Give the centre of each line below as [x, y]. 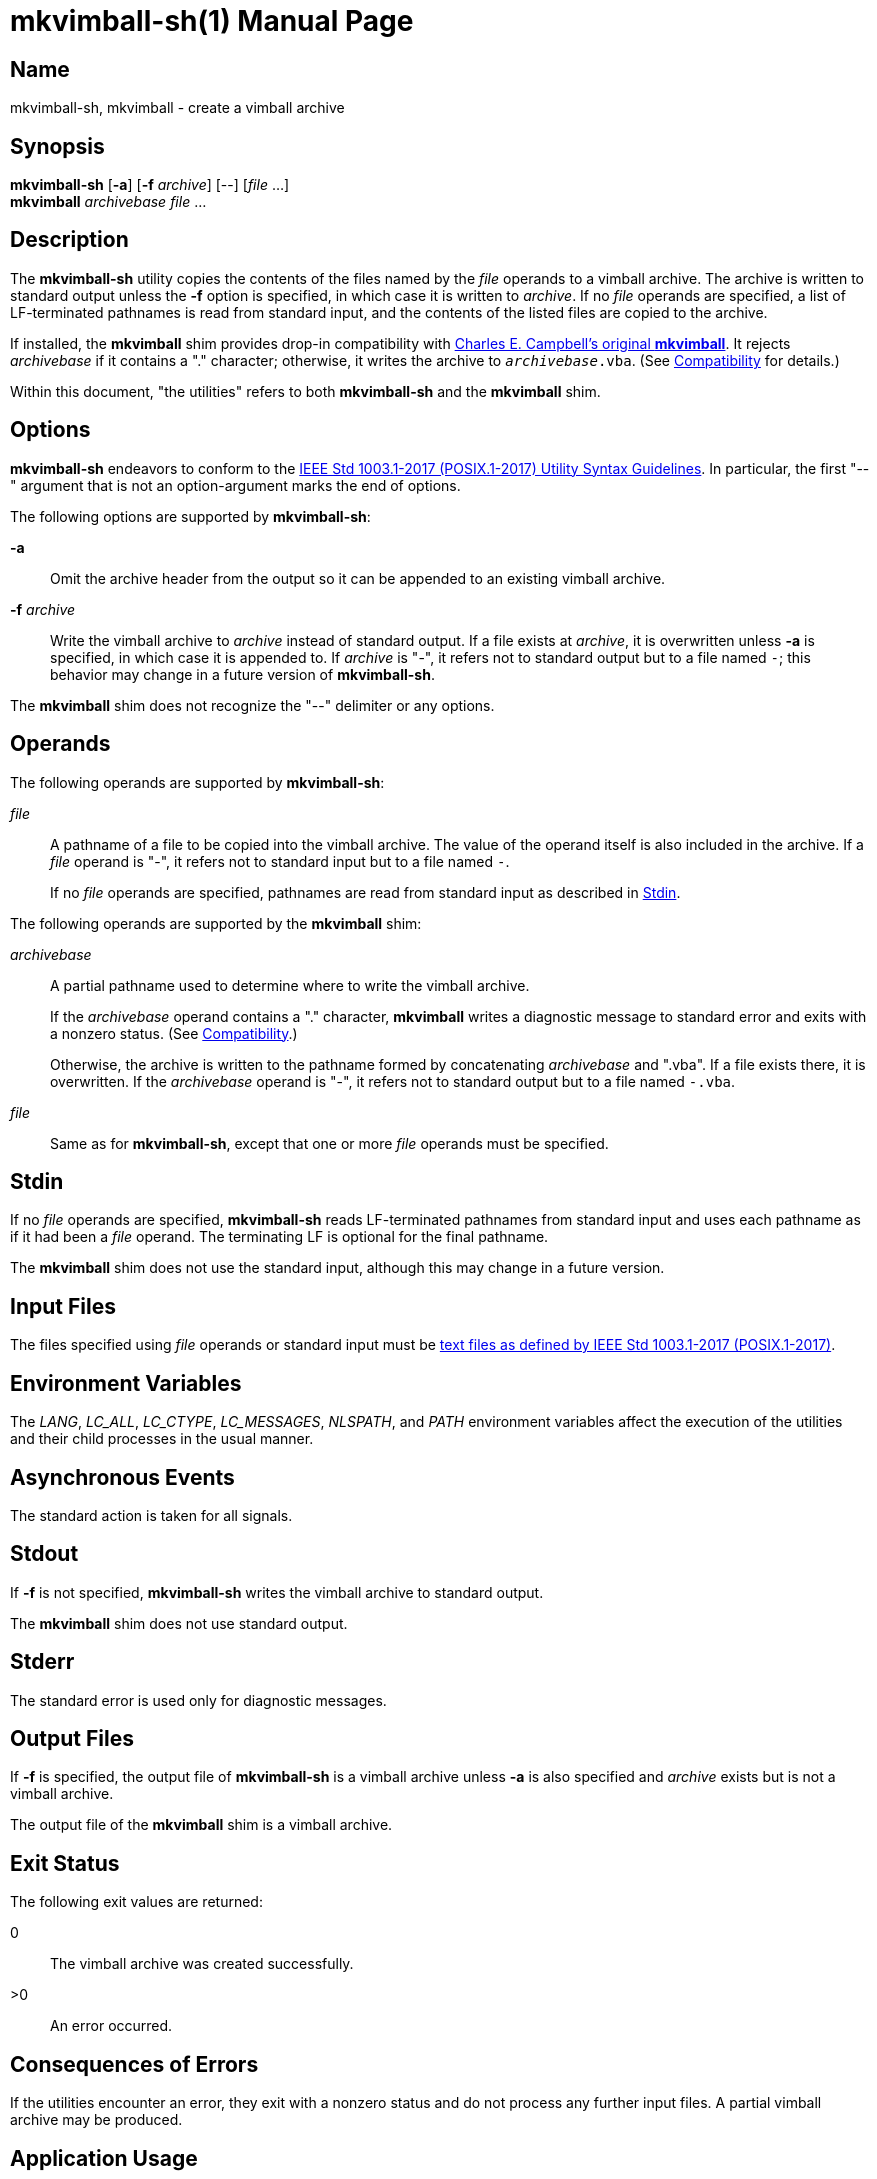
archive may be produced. [96, 2120]
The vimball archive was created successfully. [202, 1964]
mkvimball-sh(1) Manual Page [212, 21]
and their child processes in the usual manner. [162, 1439]
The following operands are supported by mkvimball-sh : [197, 782]
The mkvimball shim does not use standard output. [179, 1623]
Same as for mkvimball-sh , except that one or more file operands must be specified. [329, 1143]
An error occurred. [111, 2026]
